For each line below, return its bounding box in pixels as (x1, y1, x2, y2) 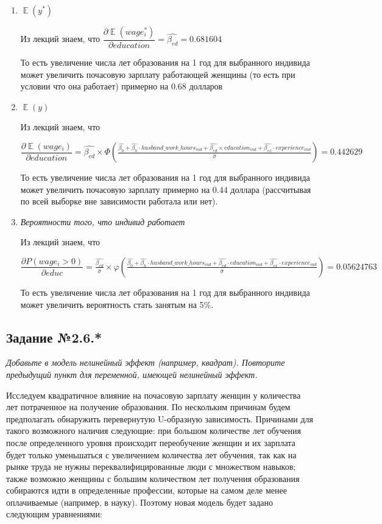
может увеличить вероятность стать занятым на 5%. (20, 298, 214, 310)
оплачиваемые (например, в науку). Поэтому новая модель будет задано (6, 495, 274, 508)
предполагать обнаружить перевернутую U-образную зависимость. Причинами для (6, 412, 313, 425)
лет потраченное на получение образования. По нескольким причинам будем (6, 400, 291, 413)
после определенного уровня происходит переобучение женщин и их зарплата (6, 436, 295, 449)
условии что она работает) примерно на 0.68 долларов (20, 80, 223, 93)
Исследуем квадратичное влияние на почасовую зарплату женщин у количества (6, 388, 301, 401)
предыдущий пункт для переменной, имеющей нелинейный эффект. (6, 368, 258, 380)
